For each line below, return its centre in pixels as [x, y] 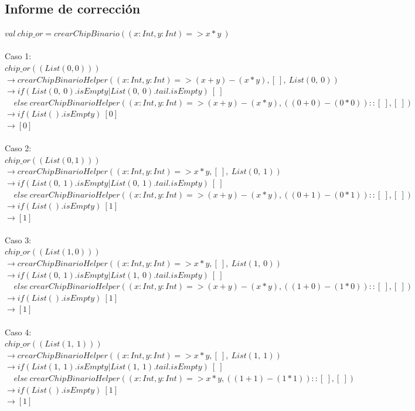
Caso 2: [18, 148]
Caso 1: [18, 56]
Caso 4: [18, 332]
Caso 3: [18, 240]
